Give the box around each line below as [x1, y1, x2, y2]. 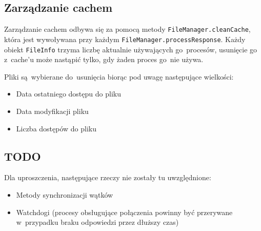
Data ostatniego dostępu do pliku [16, 88, 121, 99]
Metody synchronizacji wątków [16, 189, 113, 200]
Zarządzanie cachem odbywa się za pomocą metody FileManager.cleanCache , [4, 24, 251, 34]
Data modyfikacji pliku [16, 105, 89, 116]
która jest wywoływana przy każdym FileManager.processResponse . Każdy [4, 33, 246, 44]
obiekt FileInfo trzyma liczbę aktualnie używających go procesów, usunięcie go [4, 44, 257, 54]
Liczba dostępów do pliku [16, 123, 97, 133]
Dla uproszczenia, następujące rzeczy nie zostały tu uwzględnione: [4, 172, 211, 183]
